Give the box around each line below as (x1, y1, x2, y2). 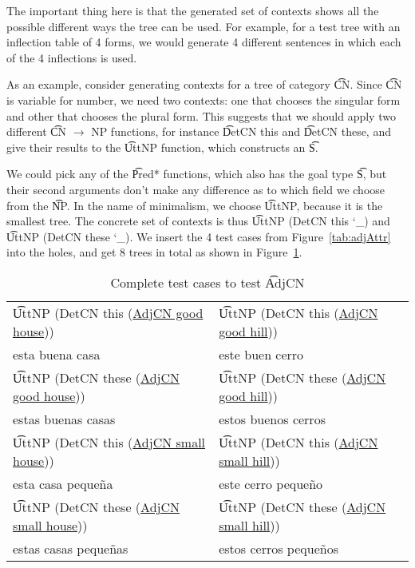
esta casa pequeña (13, 474, 113, 493)
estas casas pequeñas (13, 538, 128, 558)
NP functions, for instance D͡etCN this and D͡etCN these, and (91, 123, 391, 140)
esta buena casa (13, 344, 101, 363)
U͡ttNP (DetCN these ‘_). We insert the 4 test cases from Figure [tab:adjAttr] (6, 228, 391, 244)
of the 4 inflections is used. (6, 49, 137, 66)
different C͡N (6, 123, 67, 140)
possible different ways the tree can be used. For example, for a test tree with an (6, 18, 401, 34)
